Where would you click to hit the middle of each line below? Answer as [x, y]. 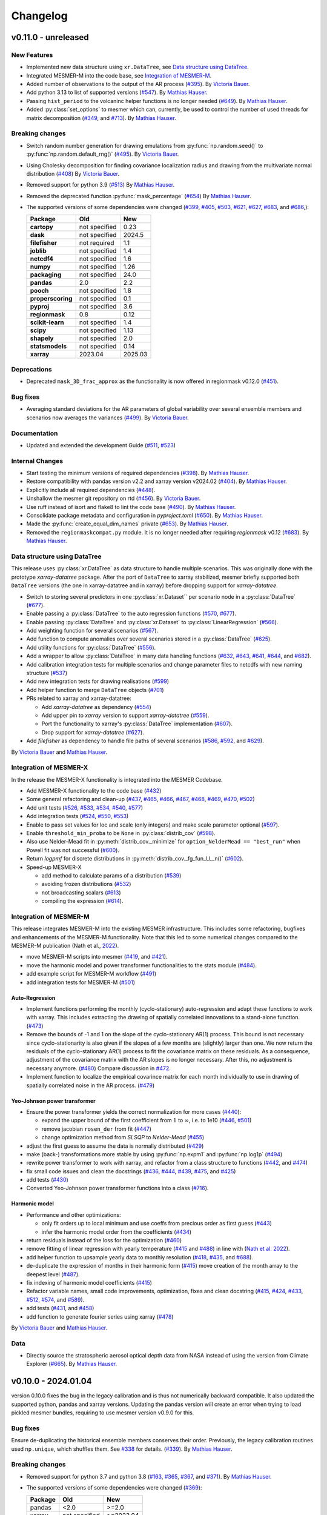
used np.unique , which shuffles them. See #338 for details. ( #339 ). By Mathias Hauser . [122, 1449]
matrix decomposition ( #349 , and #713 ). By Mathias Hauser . [101, 118]
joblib [38, 250]
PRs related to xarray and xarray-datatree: [79, 698]
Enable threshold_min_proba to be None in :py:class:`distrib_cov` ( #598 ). [121, 833]
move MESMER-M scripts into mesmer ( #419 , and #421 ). [97, 957]
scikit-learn [47, 322]
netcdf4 [42, 259]
